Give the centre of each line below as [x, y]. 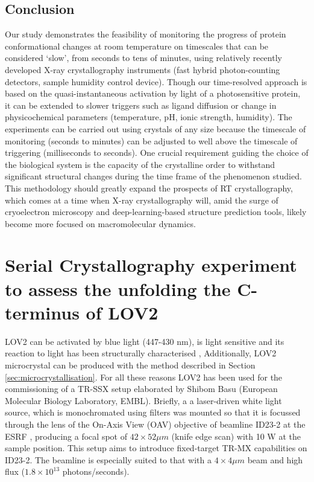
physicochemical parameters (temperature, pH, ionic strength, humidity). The [149, 117]
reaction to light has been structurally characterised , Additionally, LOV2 [141, 353]
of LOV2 [122, 312]
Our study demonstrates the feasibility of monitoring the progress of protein [146, 34]
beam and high [275, 459]
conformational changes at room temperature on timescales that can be [137, 46]
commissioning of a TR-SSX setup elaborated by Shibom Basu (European [141, 389]
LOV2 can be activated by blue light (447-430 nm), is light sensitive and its [145, 341]
